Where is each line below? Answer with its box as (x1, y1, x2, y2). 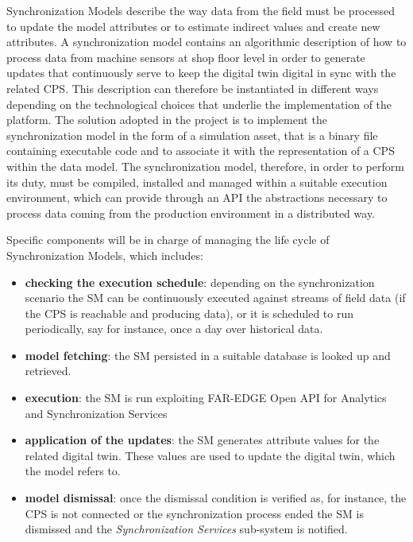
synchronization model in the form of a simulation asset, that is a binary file (6, 126, 378, 143)
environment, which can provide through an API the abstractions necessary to (6, 189, 388, 206)
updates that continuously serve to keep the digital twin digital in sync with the (6, 64, 396, 81)
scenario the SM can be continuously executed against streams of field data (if (25, 289, 406, 306)
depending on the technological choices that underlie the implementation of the (6, 95, 392, 112)
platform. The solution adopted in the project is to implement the (6, 111, 327, 128)
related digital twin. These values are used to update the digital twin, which (25, 447, 396, 463)
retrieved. (25, 362, 71, 379)
